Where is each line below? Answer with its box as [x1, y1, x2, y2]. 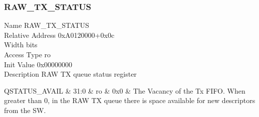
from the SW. [4, 105, 46, 115]
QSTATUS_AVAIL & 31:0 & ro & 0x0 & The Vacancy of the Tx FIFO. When [4, 85, 245, 96]
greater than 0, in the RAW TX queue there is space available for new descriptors [4, 95, 255, 106]
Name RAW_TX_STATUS [4, 20, 89, 30]
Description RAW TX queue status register [4, 69, 137, 79]
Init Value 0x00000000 [4, 59, 73, 69]
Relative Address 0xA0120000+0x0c [4, 29, 115, 40]
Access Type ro [4, 49, 51, 59]
